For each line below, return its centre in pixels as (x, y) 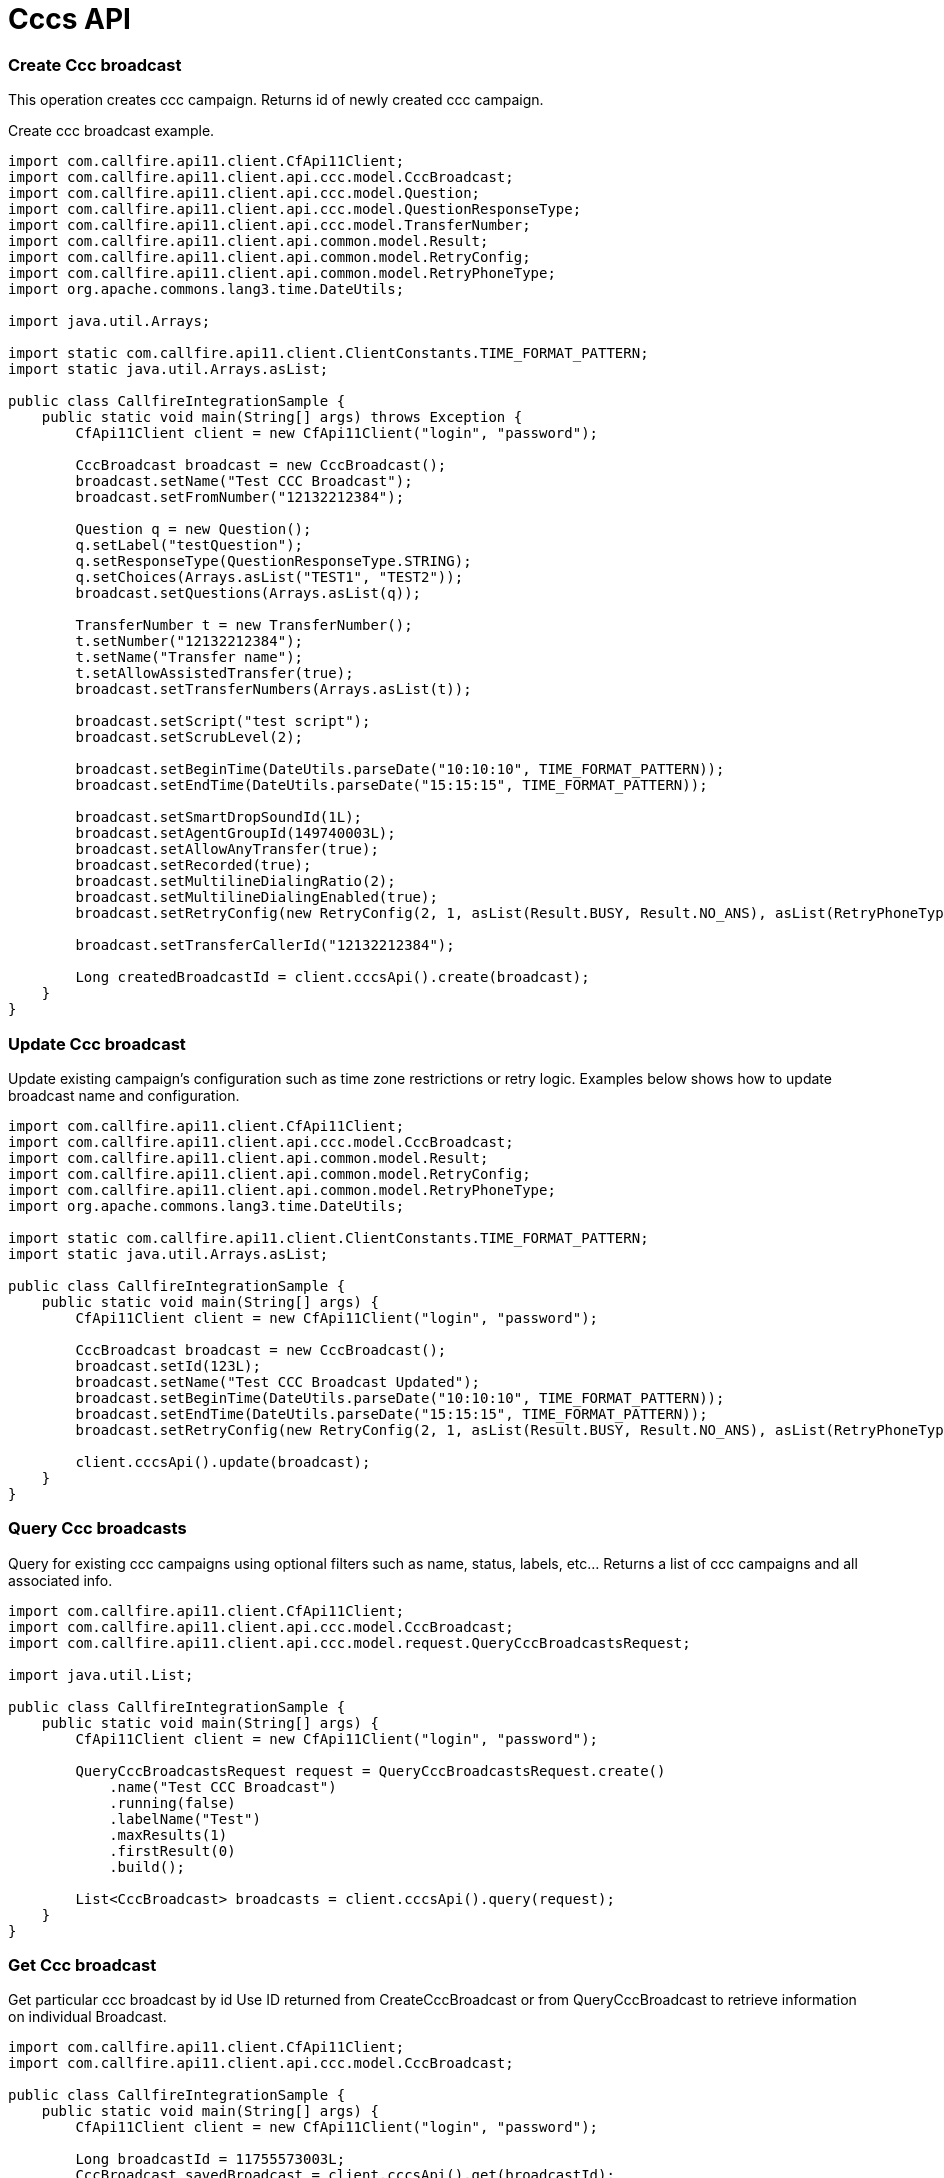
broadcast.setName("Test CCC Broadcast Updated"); (278, 1381)
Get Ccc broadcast (82, 1965)
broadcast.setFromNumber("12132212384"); (240, 497)
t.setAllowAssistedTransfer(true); (214, 673)
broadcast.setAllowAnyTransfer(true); (227, 849)
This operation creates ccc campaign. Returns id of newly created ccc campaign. (276, 100)
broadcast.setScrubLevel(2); (189, 737)
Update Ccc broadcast (97, 1043)
